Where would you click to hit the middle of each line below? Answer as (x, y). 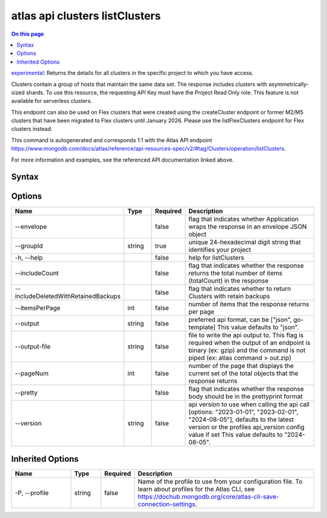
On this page (28, 34)
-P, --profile (32, 493)
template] (202, 327)
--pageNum (32, 373)
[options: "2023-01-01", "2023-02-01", (244, 411)
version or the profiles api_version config (247, 427)
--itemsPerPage (38, 307)
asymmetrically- (289, 84)
